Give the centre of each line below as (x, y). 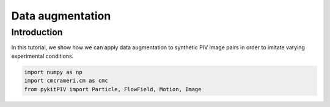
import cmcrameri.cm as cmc (66, 81)
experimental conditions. (42, 56)
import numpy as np (53, 72)
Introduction (37, 32)
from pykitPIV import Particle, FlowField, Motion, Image (113, 89)
